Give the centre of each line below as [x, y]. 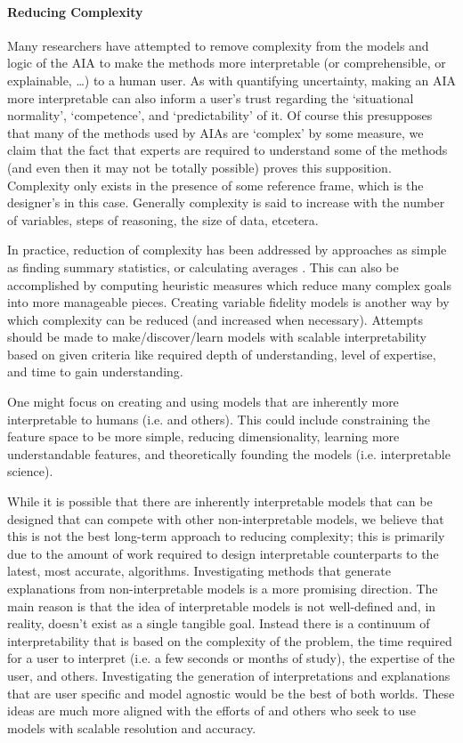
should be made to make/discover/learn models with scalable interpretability [217, 337]
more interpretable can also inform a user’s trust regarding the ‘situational [211, 97]
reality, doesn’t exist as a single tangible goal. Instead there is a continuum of [219, 623]
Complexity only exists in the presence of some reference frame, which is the [215, 185]
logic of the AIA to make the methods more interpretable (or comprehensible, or [227, 63]
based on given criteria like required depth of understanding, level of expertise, [222, 354]
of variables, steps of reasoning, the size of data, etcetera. [163, 219]
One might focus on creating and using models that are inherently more [203, 402]
